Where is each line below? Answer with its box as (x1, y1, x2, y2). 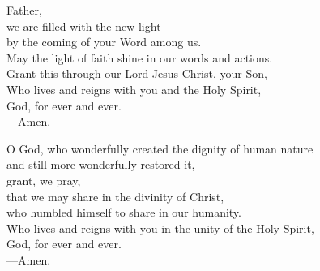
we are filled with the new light (6, 17, 161, 34)
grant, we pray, (6, 171, 81, 188)
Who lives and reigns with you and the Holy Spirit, (6, 80, 262, 97)
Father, (6, 2, 42, 18)
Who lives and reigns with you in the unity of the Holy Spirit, (6, 219, 314, 236)
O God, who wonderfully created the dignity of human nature (6, 140, 314, 157)
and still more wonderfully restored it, (6, 156, 195, 173)
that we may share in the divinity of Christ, (6, 187, 224, 204)
